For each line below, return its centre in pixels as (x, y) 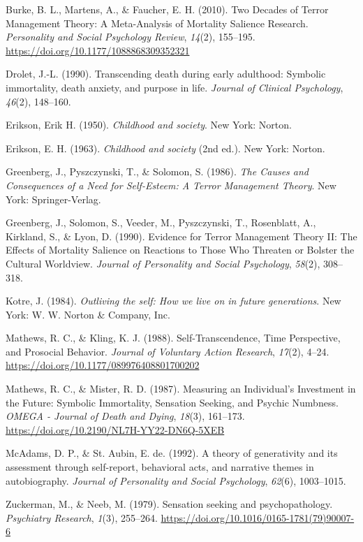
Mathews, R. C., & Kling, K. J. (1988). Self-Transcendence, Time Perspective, (173, 338)
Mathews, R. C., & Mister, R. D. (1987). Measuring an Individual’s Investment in (181, 389)
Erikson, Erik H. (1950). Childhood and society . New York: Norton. (149, 125)
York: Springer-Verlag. (53, 199)
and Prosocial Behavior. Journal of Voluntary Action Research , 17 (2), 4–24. (168, 351)
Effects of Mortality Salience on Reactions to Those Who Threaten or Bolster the (180, 250)
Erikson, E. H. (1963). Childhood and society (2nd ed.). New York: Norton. (165, 148)
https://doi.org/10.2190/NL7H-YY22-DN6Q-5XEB (115, 429)
